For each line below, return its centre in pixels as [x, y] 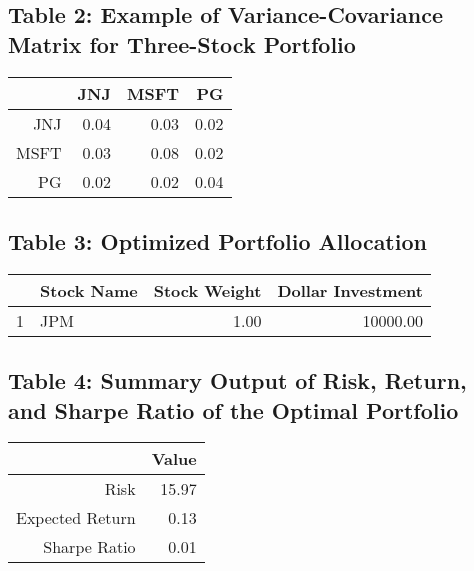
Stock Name [89, 290]
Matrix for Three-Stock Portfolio [182, 43]
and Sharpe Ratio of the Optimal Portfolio [233, 409]
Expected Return [76, 518]
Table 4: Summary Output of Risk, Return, [237, 380]
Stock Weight [207, 290]
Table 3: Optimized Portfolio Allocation [217, 240]
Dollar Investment [350, 290]
